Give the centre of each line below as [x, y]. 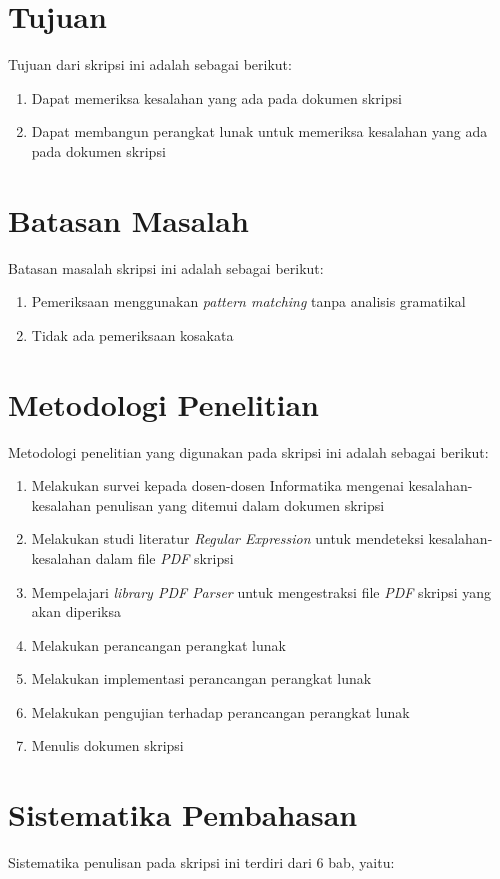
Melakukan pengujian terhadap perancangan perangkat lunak [220, 711]
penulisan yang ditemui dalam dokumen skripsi [240, 504]
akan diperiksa [76, 611]
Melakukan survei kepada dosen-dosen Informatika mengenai [217, 485]
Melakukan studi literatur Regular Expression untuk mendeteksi [227, 538]
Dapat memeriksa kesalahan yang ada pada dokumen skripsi [216, 97]
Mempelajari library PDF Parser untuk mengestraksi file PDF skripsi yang [261, 591]
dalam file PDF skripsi [164, 557]
